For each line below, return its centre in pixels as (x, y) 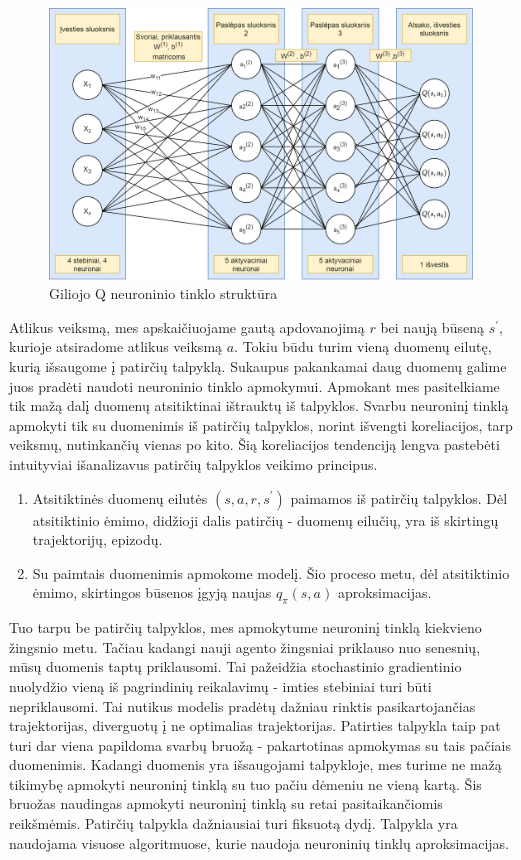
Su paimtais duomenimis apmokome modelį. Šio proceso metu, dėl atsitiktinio (271, 572)
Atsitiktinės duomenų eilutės (120, 497)
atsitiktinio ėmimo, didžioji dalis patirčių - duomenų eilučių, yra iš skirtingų (265, 519)
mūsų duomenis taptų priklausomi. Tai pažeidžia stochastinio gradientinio (235, 666)
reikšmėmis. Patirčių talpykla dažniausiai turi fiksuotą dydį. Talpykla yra (233, 823)
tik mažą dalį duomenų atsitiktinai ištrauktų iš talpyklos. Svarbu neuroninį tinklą (259, 405)
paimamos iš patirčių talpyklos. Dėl (399, 497)
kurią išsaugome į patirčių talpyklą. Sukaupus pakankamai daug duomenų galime (258, 366)
